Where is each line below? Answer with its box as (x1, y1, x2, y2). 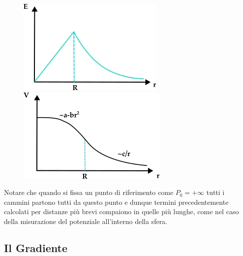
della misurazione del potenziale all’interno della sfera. (4, 216, 168, 226)
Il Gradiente (4, 240, 67, 255)
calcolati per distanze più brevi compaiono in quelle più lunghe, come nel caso (4, 206, 239, 217)
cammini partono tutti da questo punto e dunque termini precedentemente (4, 196, 229, 207)
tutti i (206, 187, 225, 197)
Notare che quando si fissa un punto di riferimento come (4, 187, 174, 197)
